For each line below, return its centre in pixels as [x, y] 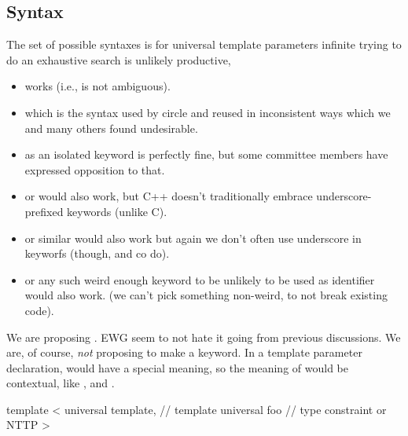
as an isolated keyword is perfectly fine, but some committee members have [206, 154]
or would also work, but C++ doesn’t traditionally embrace [169, 196]
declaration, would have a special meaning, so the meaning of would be [177, 367]
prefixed [44, 211]
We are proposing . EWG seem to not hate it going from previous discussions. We [204, 337]
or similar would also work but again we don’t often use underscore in [193, 238]
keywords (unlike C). [117, 211]
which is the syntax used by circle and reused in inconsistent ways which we [208, 112]
